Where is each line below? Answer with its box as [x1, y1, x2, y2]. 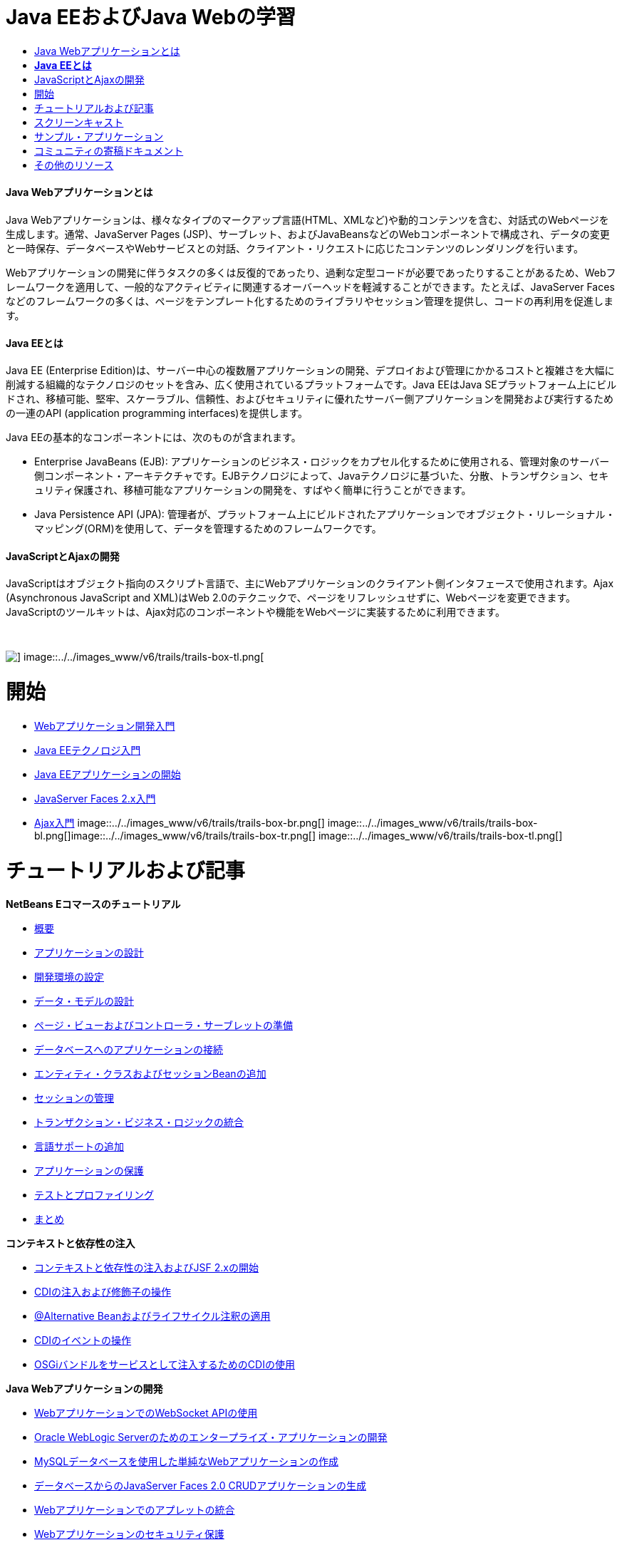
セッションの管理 [34, 1092, 114, 1105]
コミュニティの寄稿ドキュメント [34, 144, 184, 157]
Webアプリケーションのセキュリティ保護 [34, 1528, 224, 1541]
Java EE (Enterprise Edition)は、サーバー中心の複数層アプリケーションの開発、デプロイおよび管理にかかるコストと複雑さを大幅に [6, 364, 615, 377]
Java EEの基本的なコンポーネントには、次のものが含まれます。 [6, 431, 301, 444]
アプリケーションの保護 [34, 1164, 144, 1177]
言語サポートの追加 [34, 1140, 124, 1153]
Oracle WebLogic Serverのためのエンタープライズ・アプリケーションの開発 [34, 1431, 388, 1444]
